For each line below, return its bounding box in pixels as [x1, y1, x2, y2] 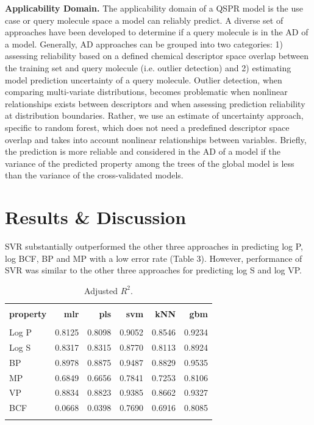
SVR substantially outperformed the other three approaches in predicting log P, [5, 240, 303, 253]
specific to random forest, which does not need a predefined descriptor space [5, 121, 290, 133]
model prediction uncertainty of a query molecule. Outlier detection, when [5, 73, 282, 86]
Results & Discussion [5, 205, 187, 230]
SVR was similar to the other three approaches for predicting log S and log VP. [5, 264, 302, 276]
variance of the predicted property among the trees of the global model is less [5, 156, 294, 169]
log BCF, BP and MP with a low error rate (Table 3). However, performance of [5, 251, 302, 264]
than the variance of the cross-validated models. [5, 169, 184, 181]
